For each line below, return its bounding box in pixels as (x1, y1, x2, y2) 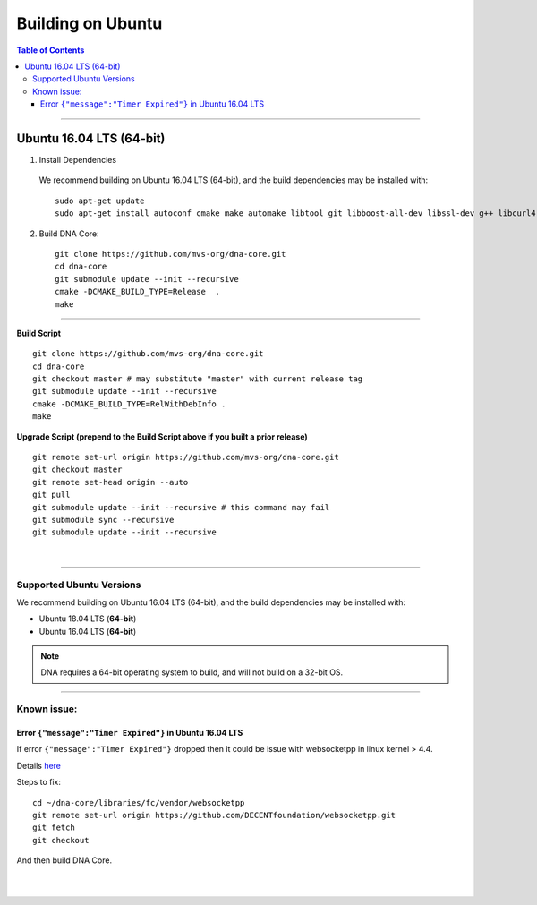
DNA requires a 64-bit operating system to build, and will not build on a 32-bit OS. (40, 667, 344, 678)
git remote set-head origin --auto (32, 477, 189, 487)
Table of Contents (16, 45, 85, 55)
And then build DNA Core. (16, 855, 112, 866)
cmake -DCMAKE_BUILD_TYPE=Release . (55, 286, 221, 297)
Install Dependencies (38, 155, 116, 166)
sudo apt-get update (55, 195, 145, 206)
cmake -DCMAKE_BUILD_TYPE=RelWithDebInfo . (32, 398, 226, 409)
